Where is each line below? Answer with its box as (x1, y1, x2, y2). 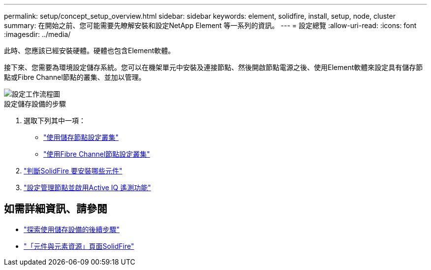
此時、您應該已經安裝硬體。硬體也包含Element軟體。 (4, 46, 175, 55)
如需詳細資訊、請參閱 (4, 202, 107, 215)
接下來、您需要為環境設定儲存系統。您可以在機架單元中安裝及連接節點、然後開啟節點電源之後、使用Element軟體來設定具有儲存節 (4, 63, 423, 71)
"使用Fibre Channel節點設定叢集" (43, 150, 150, 158)
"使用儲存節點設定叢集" (43, 133, 119, 141)
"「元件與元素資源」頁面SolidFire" (24, 241, 134, 250)
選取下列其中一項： (24, 116, 86, 125)
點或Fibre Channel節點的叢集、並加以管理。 (4, 73, 146, 81)
